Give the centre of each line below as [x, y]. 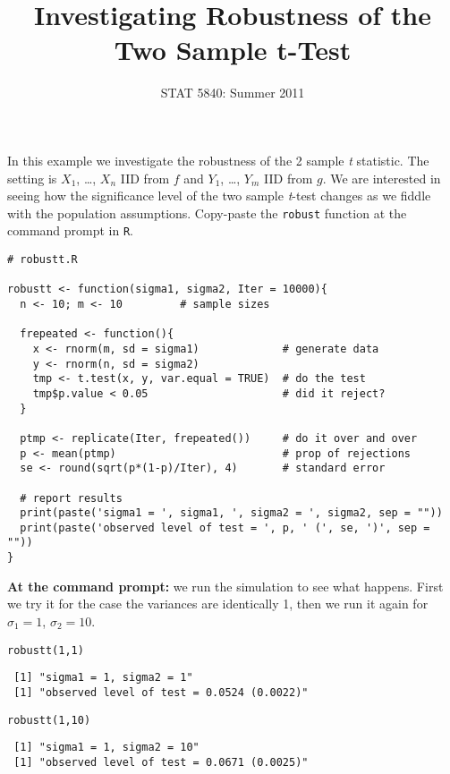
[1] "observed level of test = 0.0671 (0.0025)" [161, 762]
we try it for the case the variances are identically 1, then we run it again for [218, 604]
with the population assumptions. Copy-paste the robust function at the [207, 213]
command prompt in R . [71, 230]
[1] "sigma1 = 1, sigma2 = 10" [106, 748]
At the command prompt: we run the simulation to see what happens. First [225, 586]
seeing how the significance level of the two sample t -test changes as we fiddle [219, 196]
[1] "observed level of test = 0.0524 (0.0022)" [161, 692]
